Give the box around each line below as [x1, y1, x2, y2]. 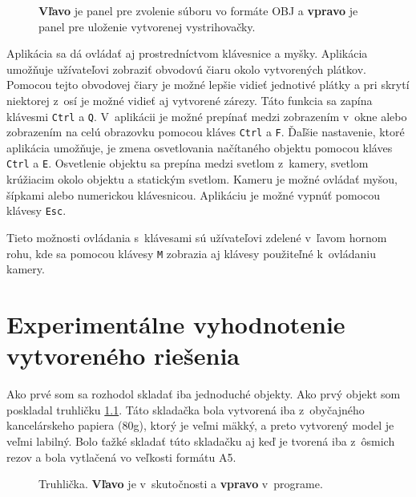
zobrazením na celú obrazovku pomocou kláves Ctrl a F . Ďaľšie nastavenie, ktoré [6, 123, 405, 140]
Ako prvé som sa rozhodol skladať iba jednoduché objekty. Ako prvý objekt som [6, 386, 401, 402]
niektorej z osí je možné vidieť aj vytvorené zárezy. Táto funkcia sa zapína [6, 91, 373, 108]
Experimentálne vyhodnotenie [6, 308, 345, 340]
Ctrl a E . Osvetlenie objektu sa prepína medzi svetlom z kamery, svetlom [6, 155, 369, 172]
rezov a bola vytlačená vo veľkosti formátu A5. [6, 448, 236, 465]
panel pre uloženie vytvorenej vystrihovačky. [38, 18, 256, 34]
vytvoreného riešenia [6, 339, 240, 372]
